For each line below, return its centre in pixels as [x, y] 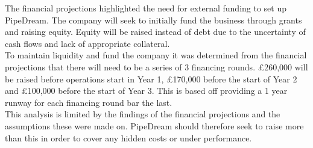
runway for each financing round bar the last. [89, 102]
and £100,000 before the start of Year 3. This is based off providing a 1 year [146, 91]
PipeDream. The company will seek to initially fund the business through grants [153, 20]
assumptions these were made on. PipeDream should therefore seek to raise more [154, 125]
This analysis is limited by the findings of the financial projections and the [143, 114]
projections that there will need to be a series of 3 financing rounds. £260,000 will [156, 66]
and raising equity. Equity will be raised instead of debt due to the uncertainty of [155, 32]
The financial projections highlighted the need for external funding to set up [146, 8]
